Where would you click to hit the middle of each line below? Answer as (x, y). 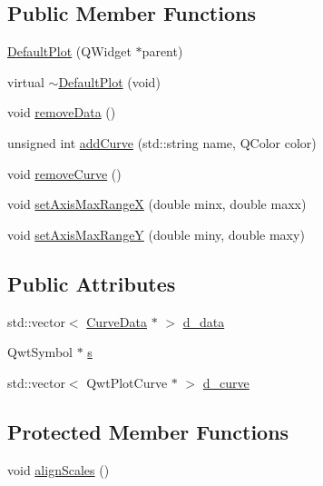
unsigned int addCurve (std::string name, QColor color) (162, 142)
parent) (162, 51)
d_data (204, 321)
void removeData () (62, 112)
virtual (26, 81)
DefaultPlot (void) (109, 81)
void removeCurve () (64, 173)
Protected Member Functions (148, 431)
